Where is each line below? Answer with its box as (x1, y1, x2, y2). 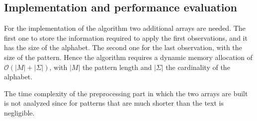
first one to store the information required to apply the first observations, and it (4, 32, 248, 43)
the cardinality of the (166, 61, 230, 72)
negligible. (4, 107, 35, 118)
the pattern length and (82, 61, 152, 72)
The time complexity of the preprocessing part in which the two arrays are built (4, 88, 248, 98)
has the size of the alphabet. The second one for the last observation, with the (4, 42, 242, 53)
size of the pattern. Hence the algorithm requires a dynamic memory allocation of (4, 52, 253, 62)
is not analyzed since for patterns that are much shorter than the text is (4, 98, 224, 108)
